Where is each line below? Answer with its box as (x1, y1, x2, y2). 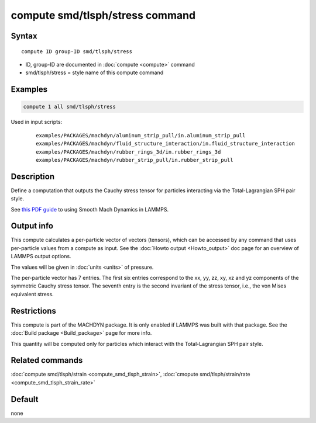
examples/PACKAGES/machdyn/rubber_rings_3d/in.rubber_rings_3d (36, 148, 221, 155)
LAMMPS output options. (11, 253, 71, 260)
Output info (11, 221, 54, 231)
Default (11, 394, 39, 404)
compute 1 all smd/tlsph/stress (23, 103, 116, 110)
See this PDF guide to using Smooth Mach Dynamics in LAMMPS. (11, 206, 169, 213)
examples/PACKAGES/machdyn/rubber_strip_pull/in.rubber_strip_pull (36, 157, 233, 163)
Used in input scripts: (11, 119, 63, 126)
